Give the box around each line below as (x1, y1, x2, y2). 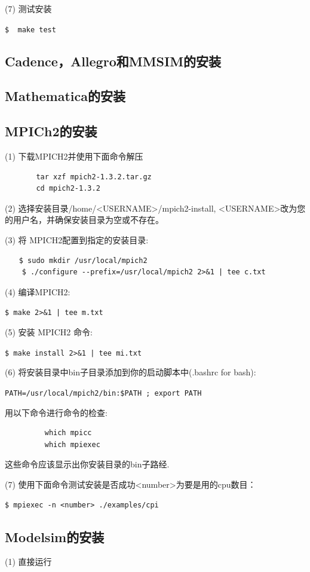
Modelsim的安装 (5, 527, 105, 546)
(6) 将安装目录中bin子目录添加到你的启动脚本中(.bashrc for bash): (5, 366, 256, 378)
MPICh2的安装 (5, 122, 97, 140)
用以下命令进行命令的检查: (5, 406, 108, 418)
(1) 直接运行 (5, 555, 52, 568)
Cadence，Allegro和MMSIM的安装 (5, 51, 222, 70)
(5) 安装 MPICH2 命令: (5, 326, 93, 338)
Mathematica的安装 (5, 87, 125, 105)
